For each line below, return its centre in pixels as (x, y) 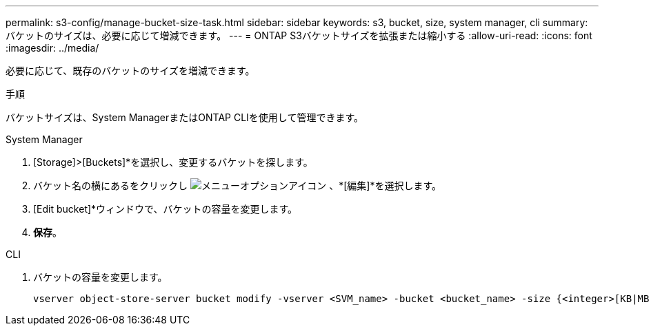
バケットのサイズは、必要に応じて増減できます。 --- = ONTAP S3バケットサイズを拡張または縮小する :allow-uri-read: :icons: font (299, 35)
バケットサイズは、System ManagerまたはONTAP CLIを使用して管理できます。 (185, 117)
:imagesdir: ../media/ (52, 48)
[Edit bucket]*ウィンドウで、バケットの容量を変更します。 (166, 209)
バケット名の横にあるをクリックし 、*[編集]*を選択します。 (238, 185)
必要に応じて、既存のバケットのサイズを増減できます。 (130, 71)
